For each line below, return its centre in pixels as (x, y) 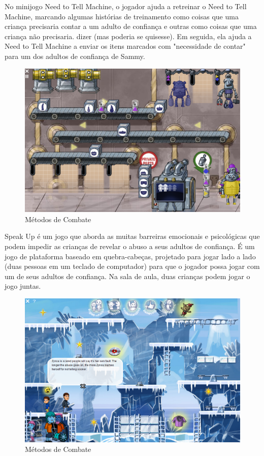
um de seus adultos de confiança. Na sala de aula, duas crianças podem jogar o (127, 276)
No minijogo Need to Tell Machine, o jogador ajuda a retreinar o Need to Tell (126, 6)
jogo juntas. (23, 286)
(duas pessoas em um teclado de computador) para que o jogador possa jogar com (132, 266)
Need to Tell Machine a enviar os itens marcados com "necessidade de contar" (125, 46)
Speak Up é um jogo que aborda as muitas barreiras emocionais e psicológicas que (132, 236)
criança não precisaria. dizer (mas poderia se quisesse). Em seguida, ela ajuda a (128, 36)
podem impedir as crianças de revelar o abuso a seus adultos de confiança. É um (130, 246)
